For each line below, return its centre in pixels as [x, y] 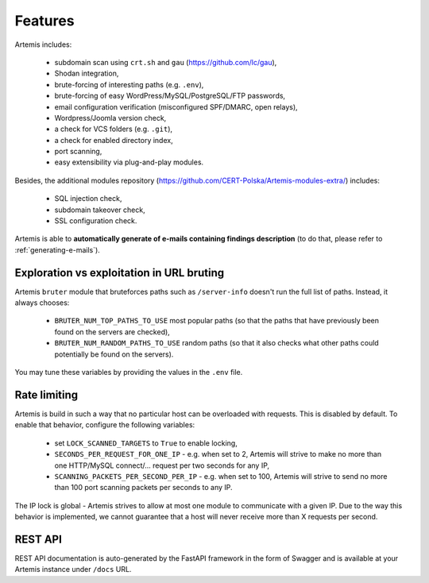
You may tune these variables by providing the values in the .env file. [129, 373]
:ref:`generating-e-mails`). [58, 249]
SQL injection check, [88, 199]
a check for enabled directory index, [114, 140]
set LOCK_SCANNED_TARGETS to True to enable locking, [146, 443]
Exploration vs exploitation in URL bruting [120, 273]
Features [44, 21]
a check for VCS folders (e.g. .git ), [114, 129]
